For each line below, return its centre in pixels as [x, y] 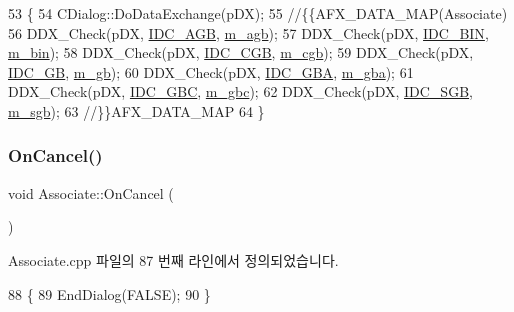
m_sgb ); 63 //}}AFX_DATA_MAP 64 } [136, 110]
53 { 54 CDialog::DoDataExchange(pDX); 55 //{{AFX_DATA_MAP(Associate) [258, 13]
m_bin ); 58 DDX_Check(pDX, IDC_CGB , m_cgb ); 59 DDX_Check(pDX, [241, 52]
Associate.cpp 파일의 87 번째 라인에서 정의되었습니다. [173, 259]
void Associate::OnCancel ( [91, 192]
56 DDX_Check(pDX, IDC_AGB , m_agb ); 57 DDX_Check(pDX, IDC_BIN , [248, 32]
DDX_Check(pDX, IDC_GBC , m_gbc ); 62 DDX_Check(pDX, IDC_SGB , [240, 91]
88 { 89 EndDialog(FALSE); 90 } [109, 293]
